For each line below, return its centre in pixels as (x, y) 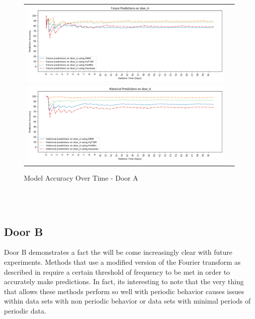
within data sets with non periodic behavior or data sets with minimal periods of (127, 301)
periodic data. (25, 310)
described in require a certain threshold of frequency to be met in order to (117, 271)
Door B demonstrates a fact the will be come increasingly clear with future (118, 252)
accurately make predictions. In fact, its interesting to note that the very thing (124, 281)
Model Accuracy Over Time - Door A (81, 178)
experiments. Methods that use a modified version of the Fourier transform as (123, 262)
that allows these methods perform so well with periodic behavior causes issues (124, 291)
